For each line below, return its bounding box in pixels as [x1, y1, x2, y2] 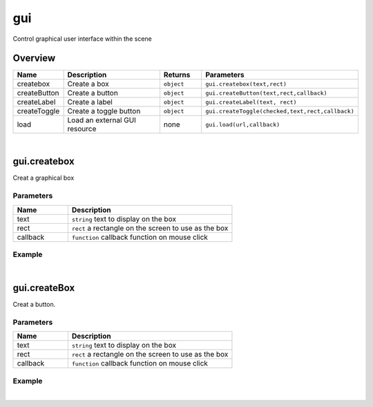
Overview [12, 53, 56, 64]
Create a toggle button [67, 106, 141, 116]
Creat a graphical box [12, 173, 75, 182]
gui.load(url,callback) [204, 121, 280, 128]
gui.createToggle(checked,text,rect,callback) [204, 107, 355, 115]
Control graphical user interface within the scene [12, 35, 152, 43]
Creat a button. [12, 301, 56, 309]
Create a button [67, 88, 119, 98]
